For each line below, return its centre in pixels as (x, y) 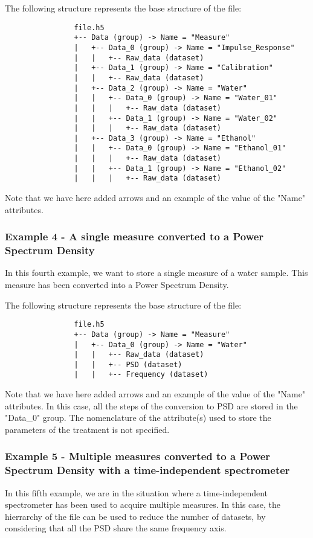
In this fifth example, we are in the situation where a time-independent (137, 492)
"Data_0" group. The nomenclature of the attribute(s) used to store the (138, 418)
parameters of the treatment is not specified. (87, 429)
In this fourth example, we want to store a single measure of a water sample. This (156, 273)
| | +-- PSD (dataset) (128, 364)
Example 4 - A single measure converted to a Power (134, 236)
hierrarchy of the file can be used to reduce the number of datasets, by (135, 516)
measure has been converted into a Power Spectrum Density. (117, 285)
